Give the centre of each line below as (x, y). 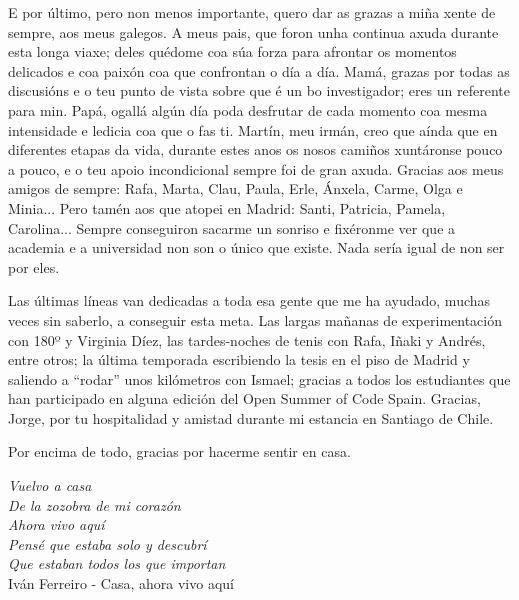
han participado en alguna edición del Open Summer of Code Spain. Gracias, (244, 398)
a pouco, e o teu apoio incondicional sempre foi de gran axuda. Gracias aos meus (256, 168)
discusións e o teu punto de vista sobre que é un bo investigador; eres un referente (259, 90)
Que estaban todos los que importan (117, 563)
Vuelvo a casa (50, 485)
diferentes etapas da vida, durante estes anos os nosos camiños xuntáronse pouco (255, 149)
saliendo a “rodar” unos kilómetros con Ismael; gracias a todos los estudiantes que (259, 378)
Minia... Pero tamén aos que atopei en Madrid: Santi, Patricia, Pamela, (227, 207)
